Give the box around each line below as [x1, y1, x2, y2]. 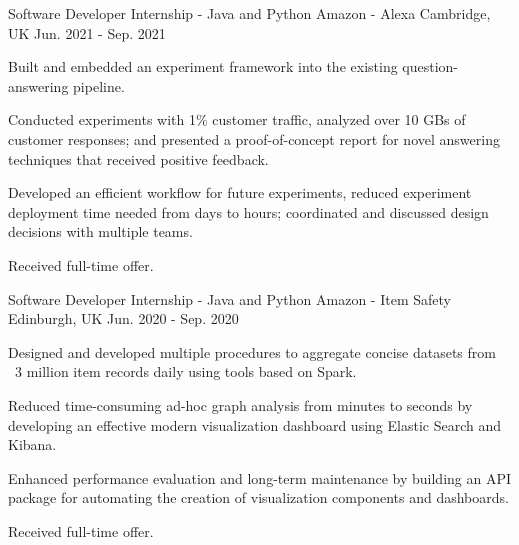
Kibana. [8, 434, 57, 455]
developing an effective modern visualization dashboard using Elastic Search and [8, 414, 501, 435]
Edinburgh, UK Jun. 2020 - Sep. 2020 [8, 308, 239, 329]
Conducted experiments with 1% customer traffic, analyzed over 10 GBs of [8, 109, 466, 130]
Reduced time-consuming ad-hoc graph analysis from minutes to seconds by [8, 394, 473, 415]
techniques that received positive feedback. [8, 148, 269, 169]
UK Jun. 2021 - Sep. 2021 [8, 22, 166, 43]
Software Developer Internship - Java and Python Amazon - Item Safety [8, 288, 451, 309]
